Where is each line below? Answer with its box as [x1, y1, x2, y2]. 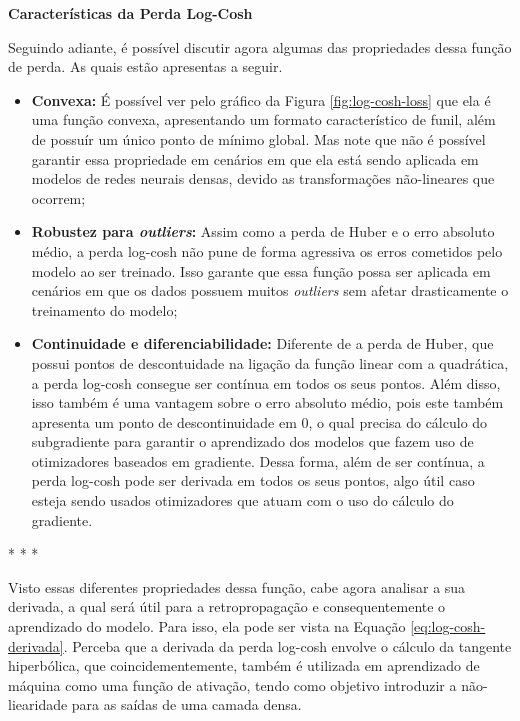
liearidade [8, 694, 68, 715]
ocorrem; [31, 187, 86, 208]
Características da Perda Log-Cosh [8, 3, 253, 23]
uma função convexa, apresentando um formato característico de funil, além [31, 109, 496, 130]
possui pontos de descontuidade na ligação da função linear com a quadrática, [31, 352, 509, 373]
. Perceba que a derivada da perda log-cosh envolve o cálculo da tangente [63, 635, 512, 656]
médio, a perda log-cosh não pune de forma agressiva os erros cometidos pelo [31, 240, 503, 261]
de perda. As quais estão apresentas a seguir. [8, 56, 283, 77]
